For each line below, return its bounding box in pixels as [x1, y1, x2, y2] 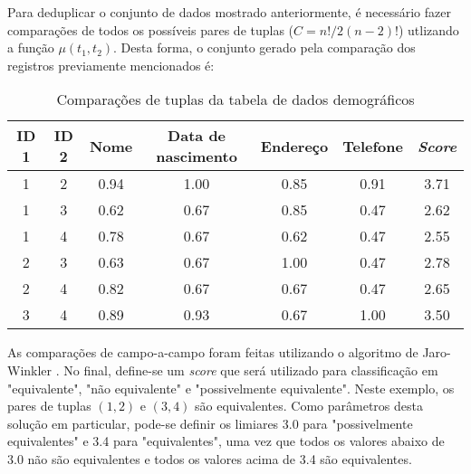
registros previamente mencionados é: [7, 55, 215, 74]
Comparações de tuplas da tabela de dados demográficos [56, 89, 415, 110]
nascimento [156, 146, 237, 167]
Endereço [260, 135, 329, 156]
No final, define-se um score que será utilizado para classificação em [63, 360, 438, 379]
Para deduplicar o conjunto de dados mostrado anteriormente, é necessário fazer [7, 3, 451, 21]
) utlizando [398, 20, 459, 39]
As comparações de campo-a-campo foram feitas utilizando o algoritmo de [7, 343, 418, 362]
